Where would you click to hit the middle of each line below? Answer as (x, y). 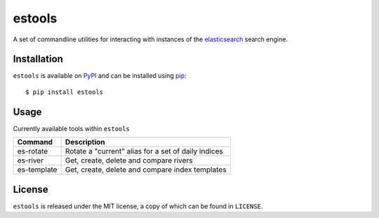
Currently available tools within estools (71, 128)
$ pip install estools (65, 92)
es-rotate (33, 151)
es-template (37, 170)
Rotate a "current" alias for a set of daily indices (144, 151)
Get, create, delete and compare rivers (129, 161)
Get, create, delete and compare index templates (146, 170)
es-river (30, 161)
